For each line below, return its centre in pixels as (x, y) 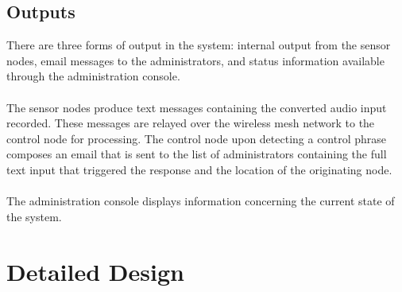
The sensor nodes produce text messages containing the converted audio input (197, 107)
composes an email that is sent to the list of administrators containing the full (197, 154)
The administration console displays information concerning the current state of (201, 201)
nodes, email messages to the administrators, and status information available (195, 60)
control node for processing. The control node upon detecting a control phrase (197, 138)
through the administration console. (93, 76)
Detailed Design (95, 271)
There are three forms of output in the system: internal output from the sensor (199, 45)
